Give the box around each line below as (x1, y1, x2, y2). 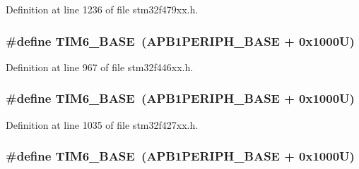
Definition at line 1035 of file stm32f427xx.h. (6, 117, 199, 132)
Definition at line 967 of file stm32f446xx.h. (6, 59, 194, 74)
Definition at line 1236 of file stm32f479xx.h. (6, 2, 199, 16)
